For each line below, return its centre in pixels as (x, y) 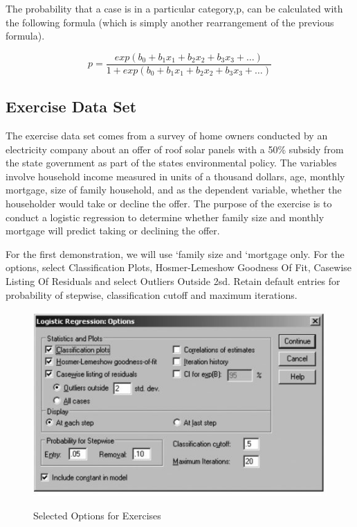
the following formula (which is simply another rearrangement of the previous (170, 22)
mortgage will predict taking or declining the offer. (113, 231)
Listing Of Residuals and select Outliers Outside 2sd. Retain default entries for (173, 280)
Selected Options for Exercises (97, 515)
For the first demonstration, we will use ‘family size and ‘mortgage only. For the (175, 253)
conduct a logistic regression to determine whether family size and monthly (165, 217)
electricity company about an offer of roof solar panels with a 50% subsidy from (175, 149)
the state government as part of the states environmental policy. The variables (171, 163)
